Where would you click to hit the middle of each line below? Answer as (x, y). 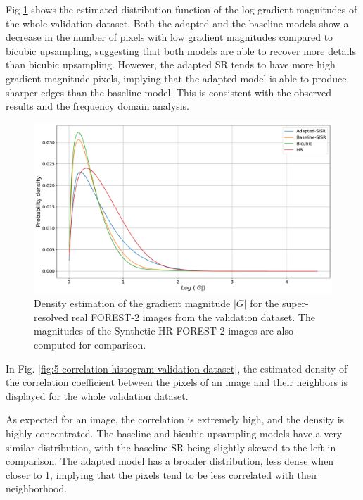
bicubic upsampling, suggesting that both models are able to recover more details (181, 50)
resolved (51, 317)
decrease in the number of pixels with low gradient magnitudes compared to (170, 37)
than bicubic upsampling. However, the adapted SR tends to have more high (171, 64)
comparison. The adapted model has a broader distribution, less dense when (170, 461)
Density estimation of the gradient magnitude (132, 303)
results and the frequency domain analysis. (97, 106)
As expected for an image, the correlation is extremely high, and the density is (175, 419)
